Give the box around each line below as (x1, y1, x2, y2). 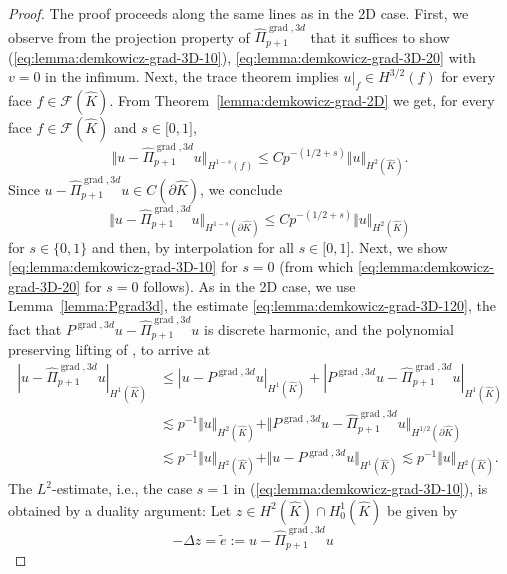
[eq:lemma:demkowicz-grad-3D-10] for (8, 256, 238, 277)
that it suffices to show (310, 26, 450, 47)
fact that (8, 318, 62, 339)
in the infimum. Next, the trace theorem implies (45, 66, 339, 87)
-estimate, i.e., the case (52, 478, 193, 499)
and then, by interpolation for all (92, 236, 294, 257)
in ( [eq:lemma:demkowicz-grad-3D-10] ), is (233, 478, 488, 499)
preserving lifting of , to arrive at (8, 339, 211, 360)
